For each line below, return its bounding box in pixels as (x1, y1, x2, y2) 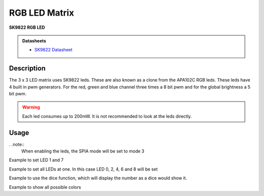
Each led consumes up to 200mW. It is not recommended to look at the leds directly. (22, 113, 192, 119)
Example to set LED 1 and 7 (9, 157, 64, 163)
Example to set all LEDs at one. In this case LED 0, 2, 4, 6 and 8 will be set (9, 166, 158, 172)
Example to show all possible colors (9, 184, 81, 190)
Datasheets (22, 38, 46, 44)
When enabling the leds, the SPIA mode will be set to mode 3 (21, 148, 144, 154)
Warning (22, 104, 40, 110)
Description (9, 64, 46, 73)
